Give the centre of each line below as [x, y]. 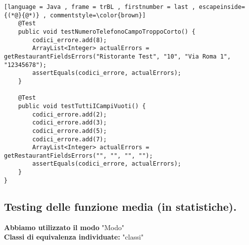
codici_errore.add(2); [70, 114]
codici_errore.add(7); [70, 139]
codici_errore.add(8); [70, 40]
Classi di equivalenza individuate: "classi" [74, 237]
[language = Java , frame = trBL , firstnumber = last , [100, 7]
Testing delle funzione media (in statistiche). [120, 206]
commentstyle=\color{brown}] [98, 15]
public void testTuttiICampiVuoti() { [82, 106]
